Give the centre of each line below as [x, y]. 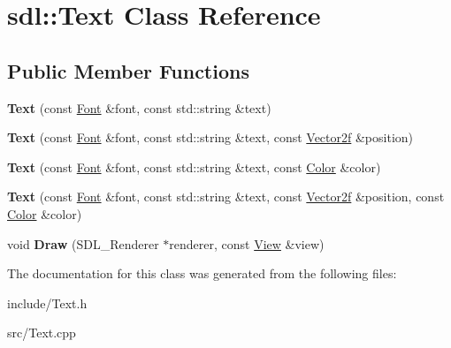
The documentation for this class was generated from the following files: [202, 273]
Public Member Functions [128, 70]
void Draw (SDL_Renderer [83, 243]
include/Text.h [47, 303]
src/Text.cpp [42, 333]
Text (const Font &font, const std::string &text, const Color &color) [194, 166]
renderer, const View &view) [247, 243]
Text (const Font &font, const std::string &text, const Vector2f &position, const [226, 197]
